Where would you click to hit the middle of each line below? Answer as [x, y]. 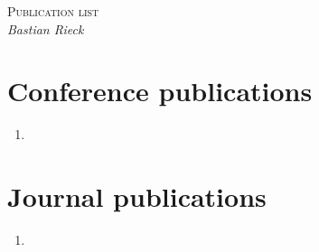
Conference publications [160, 91]
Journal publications [137, 196]
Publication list [53, 11]
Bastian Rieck [46, 28]
